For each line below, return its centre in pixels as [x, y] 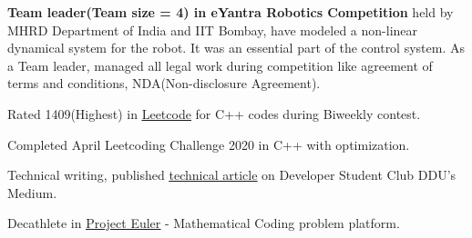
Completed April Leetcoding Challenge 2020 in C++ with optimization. [209, 144]
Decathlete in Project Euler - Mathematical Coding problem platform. [204, 223]
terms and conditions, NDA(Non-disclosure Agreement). [164, 83]
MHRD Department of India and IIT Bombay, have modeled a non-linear [213, 30]
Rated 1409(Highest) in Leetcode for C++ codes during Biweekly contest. [214, 113]
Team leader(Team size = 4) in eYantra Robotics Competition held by [231, 12]
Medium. [32, 192]
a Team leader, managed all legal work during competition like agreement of [220, 65]
